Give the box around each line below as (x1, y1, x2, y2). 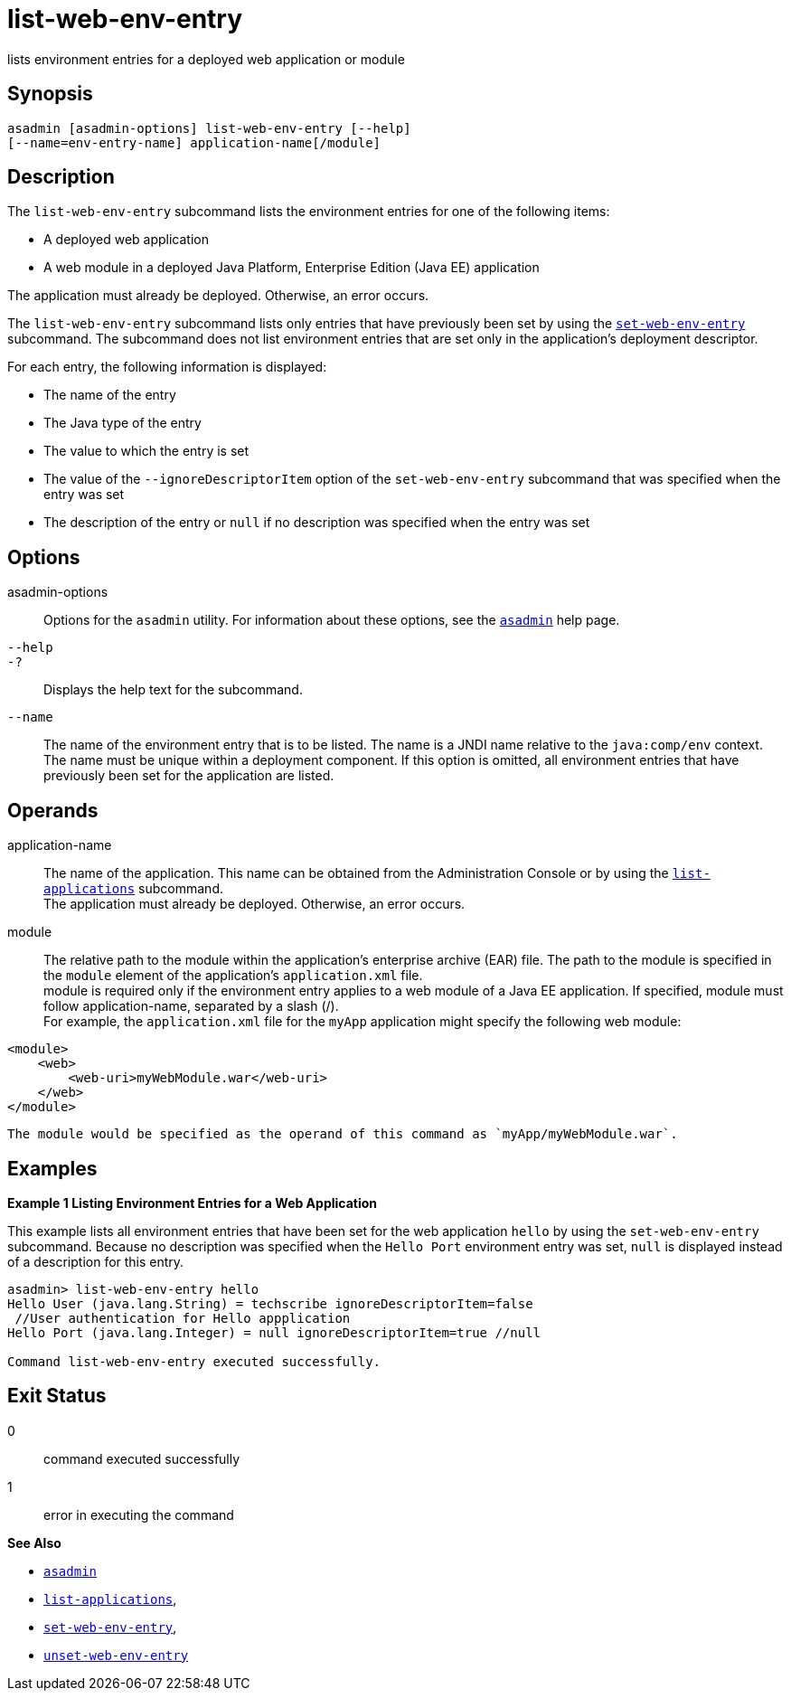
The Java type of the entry (43, 415, 202, 431)
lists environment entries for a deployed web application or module (7, 51, 405, 67)
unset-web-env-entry (43, 1647, 189, 1663)
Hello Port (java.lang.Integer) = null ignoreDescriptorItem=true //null (7, 1325, 541, 1340)
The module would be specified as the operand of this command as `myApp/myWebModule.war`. (7, 1127, 678, 1142)
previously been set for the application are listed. (43, 768, 334, 784)
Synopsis (7, 82, 93, 106)
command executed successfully (43, 1450, 240, 1467)
